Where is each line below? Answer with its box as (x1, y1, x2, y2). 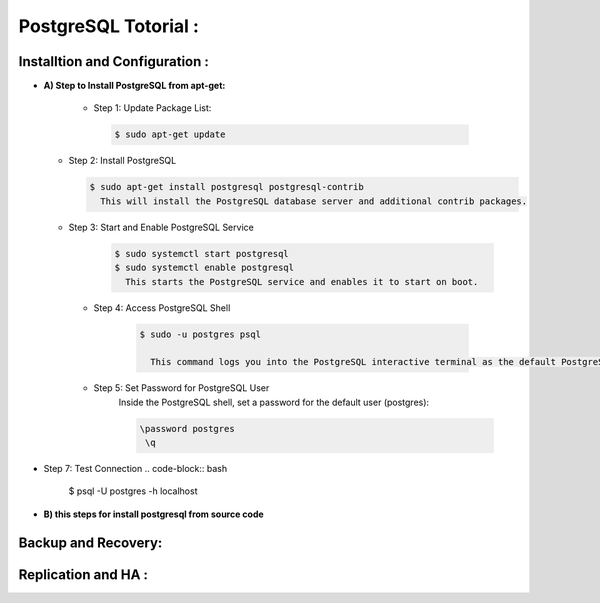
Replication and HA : (18, 566, 149, 583)
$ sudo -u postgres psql (139, 328, 262, 340)
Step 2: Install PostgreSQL (68, 155, 177, 167)
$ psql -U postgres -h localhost (68, 485, 198, 497)
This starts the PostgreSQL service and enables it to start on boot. (125, 276, 479, 287)
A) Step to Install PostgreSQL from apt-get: (43, 80, 226, 92)
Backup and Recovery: (18, 534, 163, 551)
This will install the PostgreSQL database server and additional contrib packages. (100, 195, 528, 207)
